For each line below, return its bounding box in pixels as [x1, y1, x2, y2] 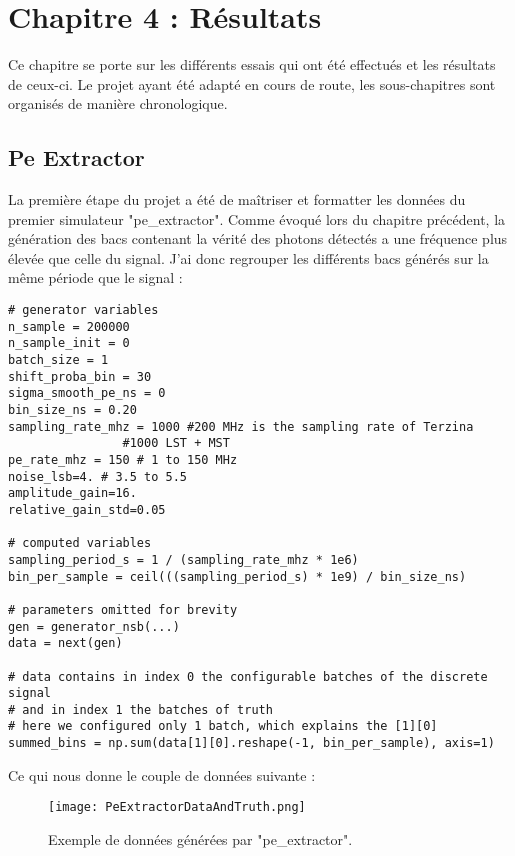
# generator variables [8, 303, 159, 318]
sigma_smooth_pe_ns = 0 [8, 386, 166, 401]
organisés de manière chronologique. [8, 93, 228, 114]
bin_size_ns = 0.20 [8, 403, 137, 418]
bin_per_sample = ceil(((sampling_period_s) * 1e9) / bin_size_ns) [8, 569, 467, 584]
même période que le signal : [8, 267, 183, 288]
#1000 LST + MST [122, 436, 230, 451]
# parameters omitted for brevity [8, 602, 238, 617]
